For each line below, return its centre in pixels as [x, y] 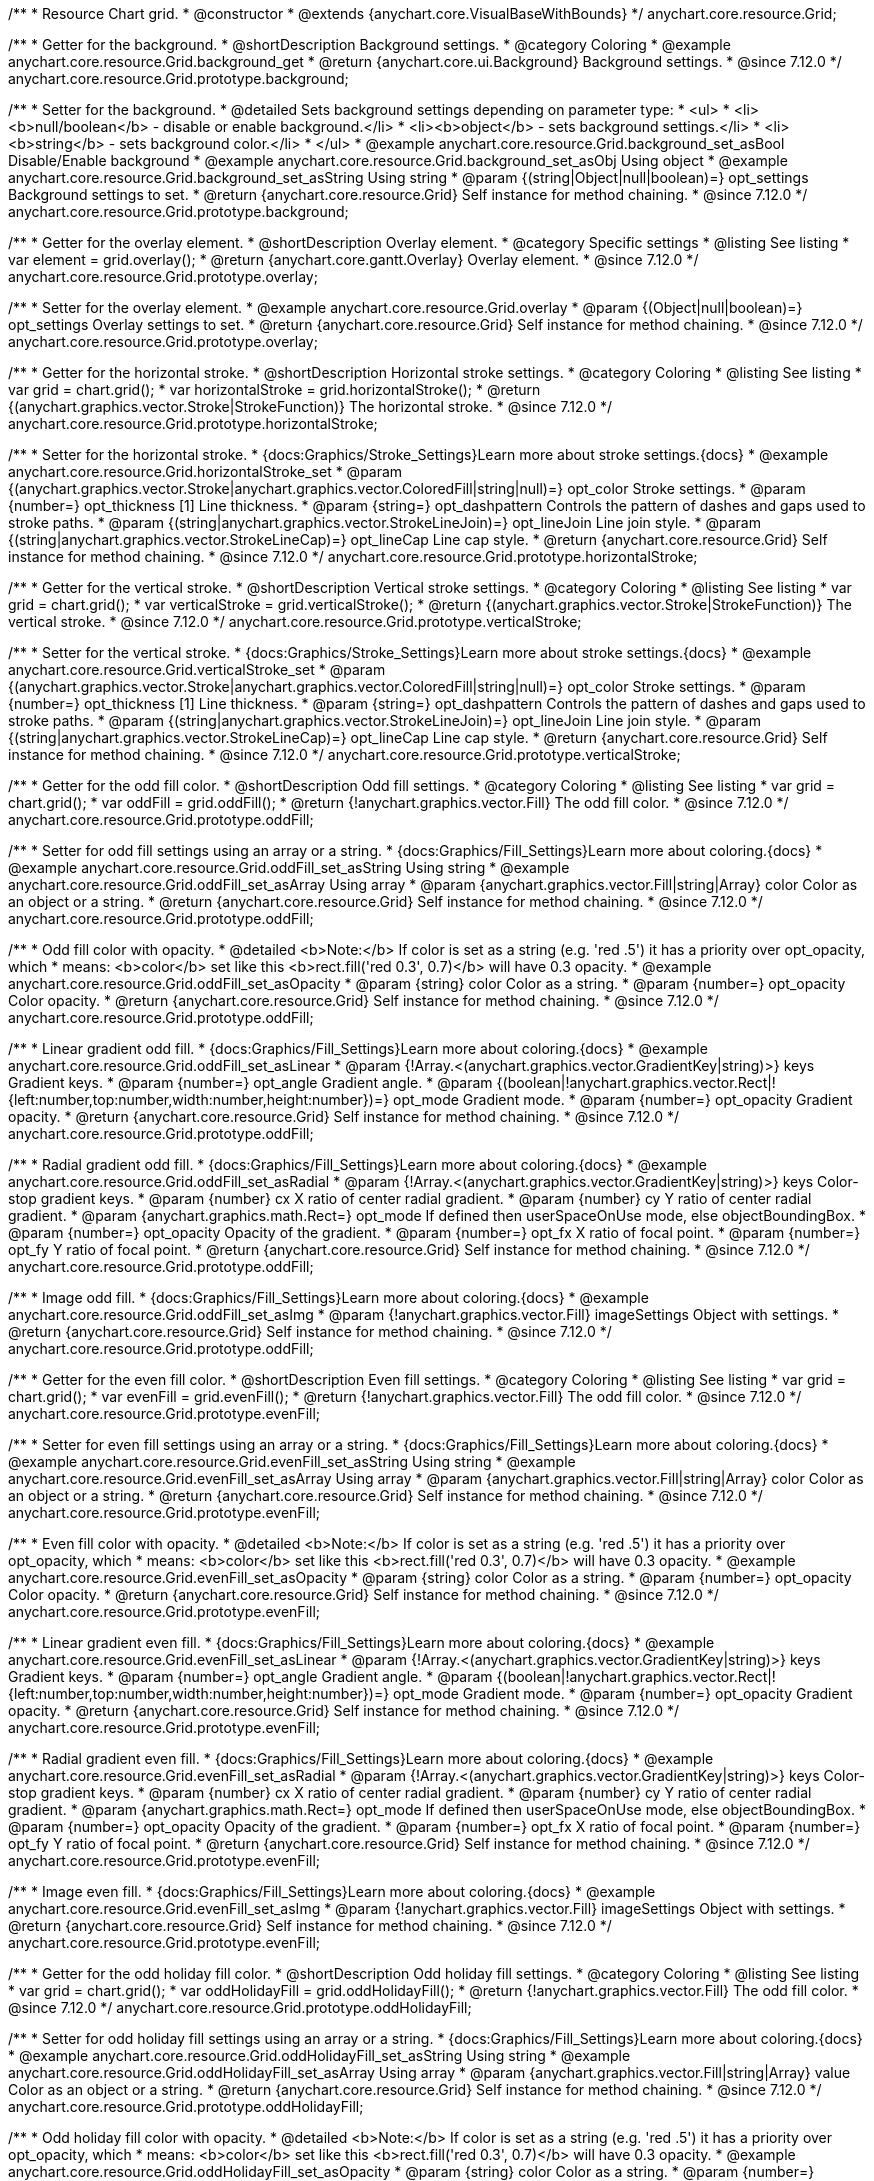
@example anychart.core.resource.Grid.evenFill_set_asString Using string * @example [292, 1461]
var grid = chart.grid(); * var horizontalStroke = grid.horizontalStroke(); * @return [274, 389]
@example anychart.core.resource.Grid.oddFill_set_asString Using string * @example [289, 867]
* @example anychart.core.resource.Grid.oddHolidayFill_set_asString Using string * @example [319, 2055]
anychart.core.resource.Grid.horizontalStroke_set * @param [205, 471]
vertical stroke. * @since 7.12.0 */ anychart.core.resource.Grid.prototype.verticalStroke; [295, 621]
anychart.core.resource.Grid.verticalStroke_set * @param [197, 669]
